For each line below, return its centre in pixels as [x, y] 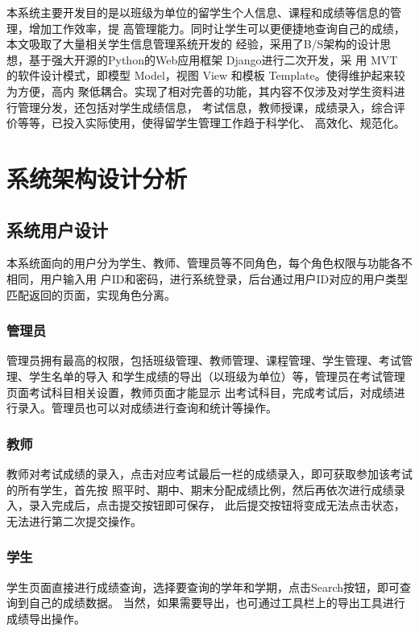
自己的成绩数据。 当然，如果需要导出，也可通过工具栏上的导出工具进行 [217, 603]
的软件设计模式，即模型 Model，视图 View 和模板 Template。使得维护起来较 [206, 75]
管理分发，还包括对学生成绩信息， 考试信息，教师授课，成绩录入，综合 [205, 107]
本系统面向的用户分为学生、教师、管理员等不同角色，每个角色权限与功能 [198, 263]
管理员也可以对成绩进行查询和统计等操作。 [164, 408]
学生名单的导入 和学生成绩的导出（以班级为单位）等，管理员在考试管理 [217, 376]
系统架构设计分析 [97, 178]
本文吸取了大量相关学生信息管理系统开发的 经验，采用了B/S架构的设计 [193, 44]
